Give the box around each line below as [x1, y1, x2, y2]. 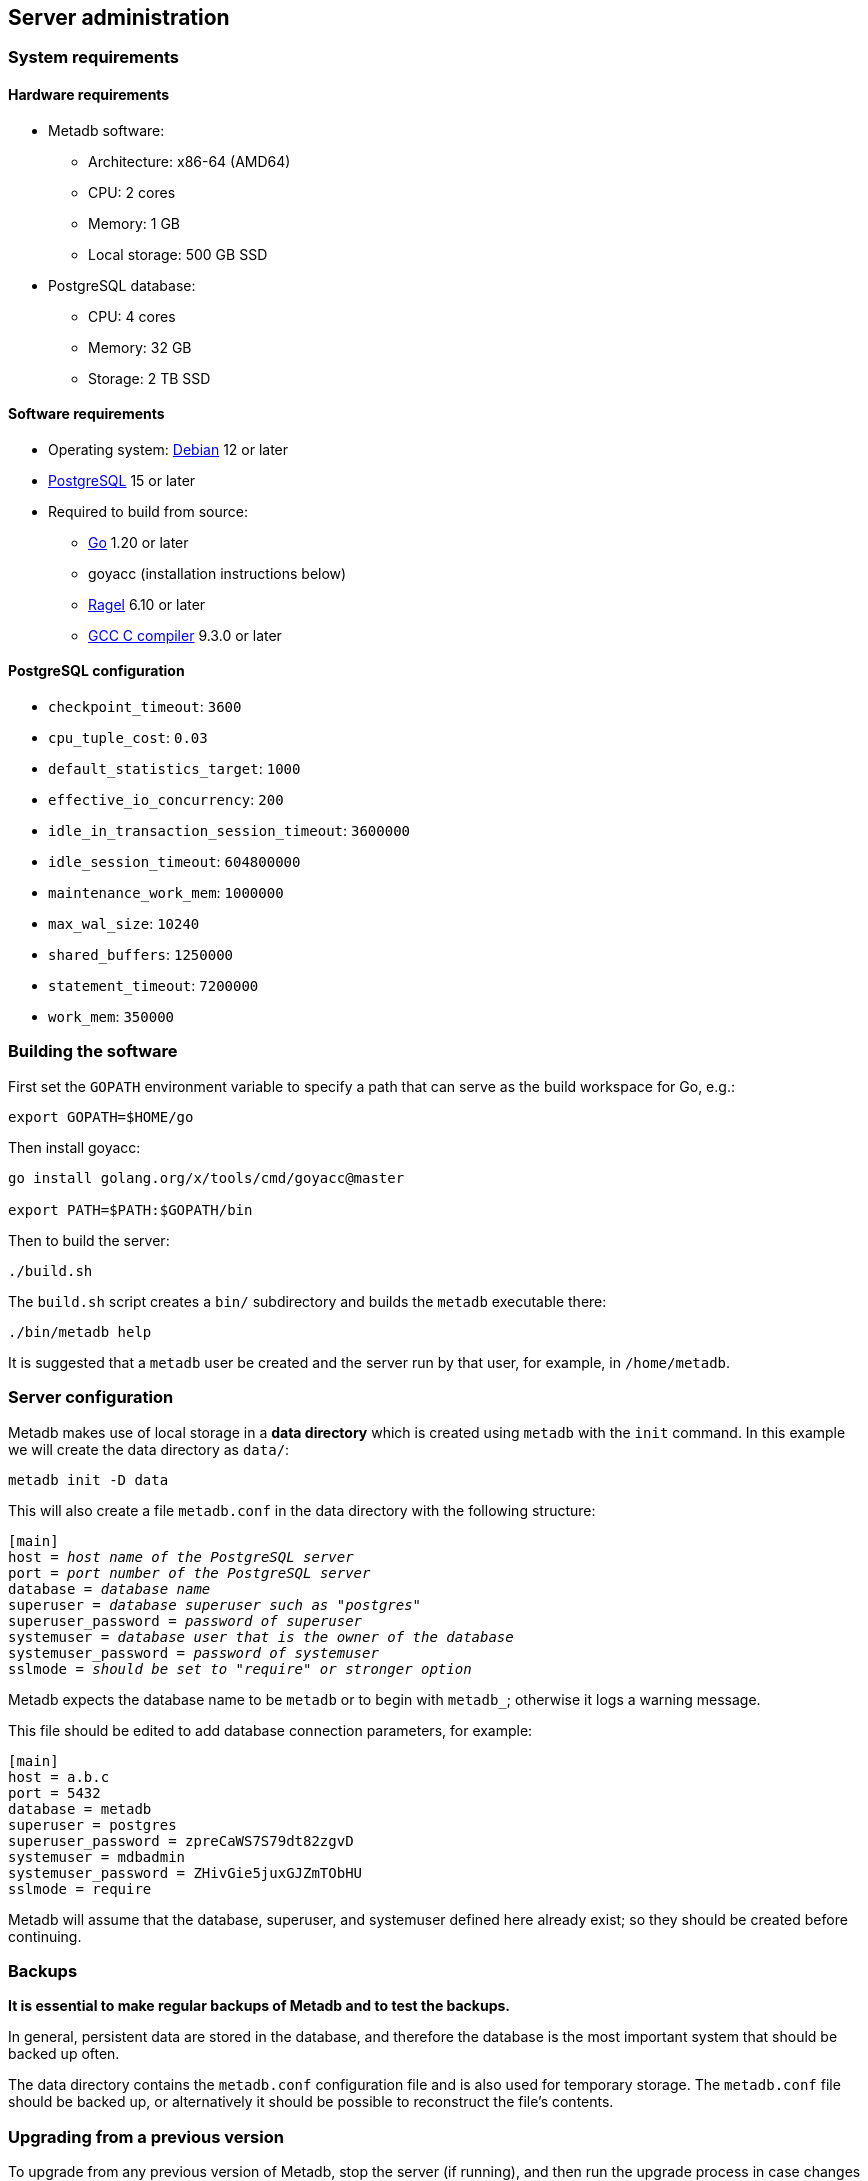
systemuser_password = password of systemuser [8, 1644, 379, 1661]
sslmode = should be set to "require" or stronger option [8, 1660, 472, 1677]
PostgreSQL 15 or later [48, 471, 196, 489]
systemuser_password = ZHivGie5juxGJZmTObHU [8, 1864, 363, 1881]
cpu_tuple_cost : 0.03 [48, 729, 208, 747]
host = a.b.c [8, 1768, 110, 1785]
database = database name [8, 1580, 211, 1597]
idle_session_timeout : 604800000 [48, 853, 301, 871]
